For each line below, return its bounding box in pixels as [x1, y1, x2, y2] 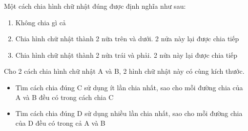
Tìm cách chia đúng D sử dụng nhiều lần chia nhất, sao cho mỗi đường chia [15, 108, 243, 118]
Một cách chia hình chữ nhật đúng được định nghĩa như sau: [4, 1, 186, 11]
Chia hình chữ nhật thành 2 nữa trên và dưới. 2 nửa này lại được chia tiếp [15, 33, 239, 44]
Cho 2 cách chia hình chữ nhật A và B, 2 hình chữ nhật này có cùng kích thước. [4, 66, 245, 76]
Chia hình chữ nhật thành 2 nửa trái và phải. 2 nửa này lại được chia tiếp [15, 49, 238, 60]
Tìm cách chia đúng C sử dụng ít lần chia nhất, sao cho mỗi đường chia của [15, 82, 243, 92]
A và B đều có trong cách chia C [15, 92, 114, 102]
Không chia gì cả [15, 17, 66, 27]
